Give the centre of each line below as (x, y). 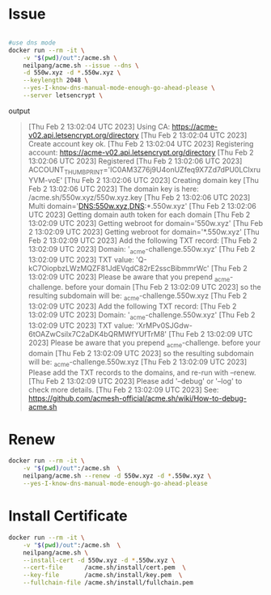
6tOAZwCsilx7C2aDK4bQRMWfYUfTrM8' (97, 334)
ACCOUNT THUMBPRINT (66, 170)
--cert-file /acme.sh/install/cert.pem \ (104, 567)
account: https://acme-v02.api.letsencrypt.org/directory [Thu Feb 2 (141, 152)
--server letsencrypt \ (63, 96)
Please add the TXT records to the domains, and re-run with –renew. (142, 372)
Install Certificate (68, 516)
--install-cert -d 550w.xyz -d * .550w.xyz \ (99, 560)
